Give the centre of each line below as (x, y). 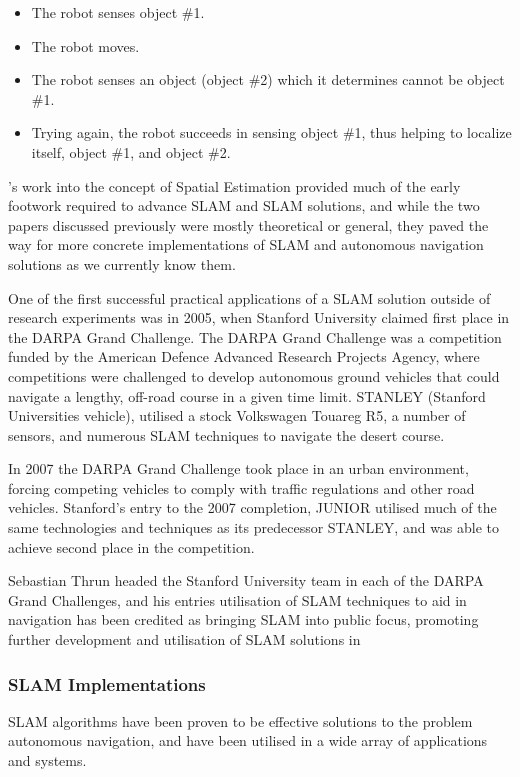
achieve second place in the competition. (131, 546)
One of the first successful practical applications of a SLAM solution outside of (249, 297)
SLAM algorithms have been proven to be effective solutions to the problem (240, 720)
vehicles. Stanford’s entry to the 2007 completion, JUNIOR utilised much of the (252, 507)
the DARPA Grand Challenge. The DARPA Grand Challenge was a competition (255, 336)
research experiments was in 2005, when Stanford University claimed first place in (259, 317)
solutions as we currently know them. (122, 263)
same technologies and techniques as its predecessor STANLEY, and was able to (254, 527)
